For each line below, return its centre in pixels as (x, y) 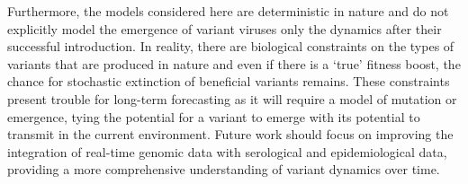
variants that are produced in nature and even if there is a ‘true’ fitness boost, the (234, 63)
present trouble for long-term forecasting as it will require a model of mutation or (232, 98)
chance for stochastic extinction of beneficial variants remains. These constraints (229, 81)
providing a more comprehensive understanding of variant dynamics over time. (224, 169)
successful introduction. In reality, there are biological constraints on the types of (231, 46)
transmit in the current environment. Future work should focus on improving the (230, 134)
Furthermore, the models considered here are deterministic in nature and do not (228, 11)
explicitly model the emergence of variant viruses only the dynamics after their (225, 28)
